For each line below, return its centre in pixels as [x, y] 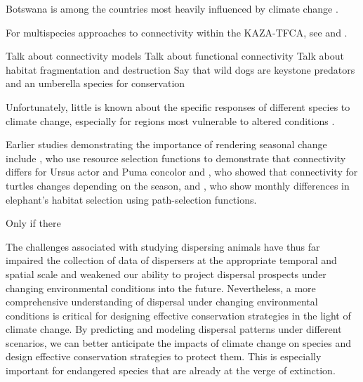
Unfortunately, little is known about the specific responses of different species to [178, 106]
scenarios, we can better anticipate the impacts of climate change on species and [178, 342]
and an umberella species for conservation [95, 83]
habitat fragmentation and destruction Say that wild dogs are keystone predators [180, 69]
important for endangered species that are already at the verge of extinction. [171, 370]
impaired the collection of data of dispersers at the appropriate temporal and [171, 260]
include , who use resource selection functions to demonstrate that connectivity [176, 158]
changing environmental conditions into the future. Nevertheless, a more [161, 288]
